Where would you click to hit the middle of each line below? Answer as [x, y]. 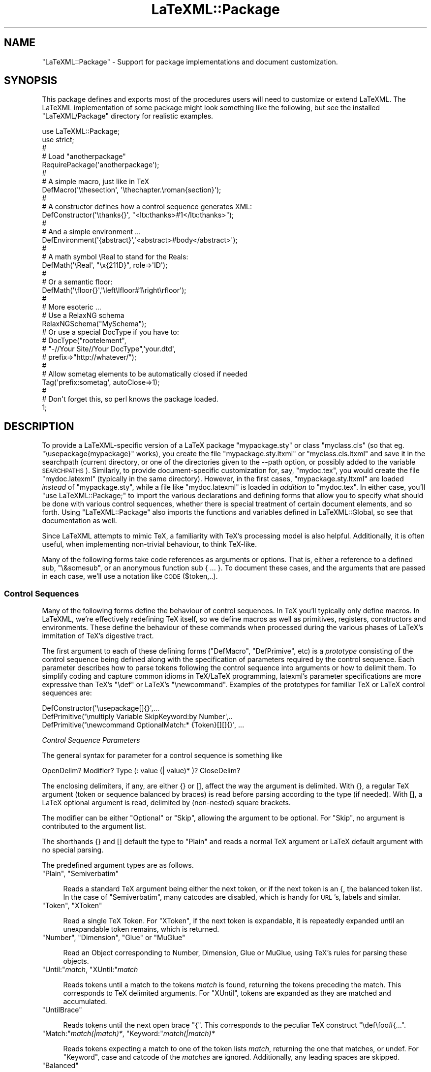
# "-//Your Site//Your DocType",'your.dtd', [109, 349]
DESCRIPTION [39, 426]
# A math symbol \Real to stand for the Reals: [115, 257]
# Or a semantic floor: [77, 282]
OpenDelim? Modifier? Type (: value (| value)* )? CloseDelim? [141, 771]
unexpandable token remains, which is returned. [141, 929]
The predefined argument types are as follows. [118, 865]
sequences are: [67, 693]
